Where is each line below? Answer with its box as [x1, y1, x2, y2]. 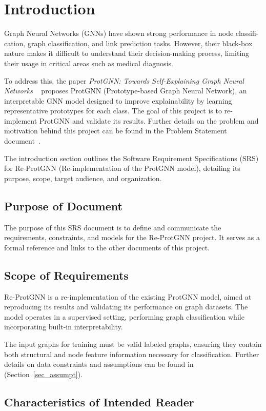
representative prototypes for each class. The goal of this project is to [4, 105, 222, 116]
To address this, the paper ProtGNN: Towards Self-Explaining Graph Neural [4, 75, 244, 86]
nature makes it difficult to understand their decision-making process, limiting [4, 48, 250, 58]
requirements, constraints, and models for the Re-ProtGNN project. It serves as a [4, 232, 260, 243]
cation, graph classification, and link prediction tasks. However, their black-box [4, 37, 253, 48]
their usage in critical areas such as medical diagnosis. [4, 57, 173, 68]
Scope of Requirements [4, 267, 129, 283]
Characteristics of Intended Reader [4, 394, 194, 409]
